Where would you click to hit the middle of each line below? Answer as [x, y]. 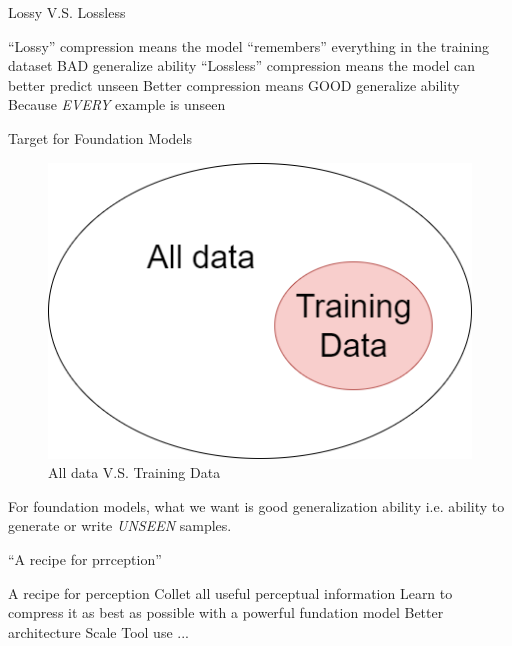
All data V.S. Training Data [134, 472]
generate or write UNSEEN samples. [120, 525]
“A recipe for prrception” [85, 559]
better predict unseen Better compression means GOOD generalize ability [234, 84]
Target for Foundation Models [100, 137]
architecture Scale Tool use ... [98, 631]
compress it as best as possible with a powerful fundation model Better [226, 612]
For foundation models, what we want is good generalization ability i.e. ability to [256, 505]
